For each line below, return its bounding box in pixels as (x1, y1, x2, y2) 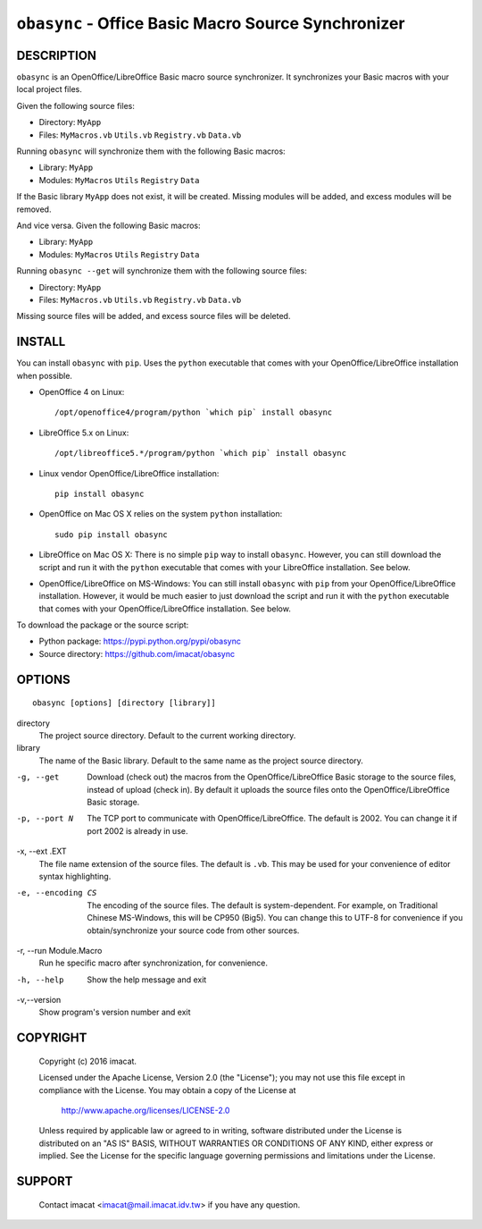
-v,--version (16, 995, 62, 1006)
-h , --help (16, 974, 64, 985)
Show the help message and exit (87, 974, 207, 985)
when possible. (16, 370, 73, 381)
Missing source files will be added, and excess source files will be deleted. (16, 311, 291, 322)
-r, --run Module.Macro (16, 945, 103, 955)
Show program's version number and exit (38, 1006, 191, 1018)
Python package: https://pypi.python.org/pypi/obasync (38, 636, 241, 647)
